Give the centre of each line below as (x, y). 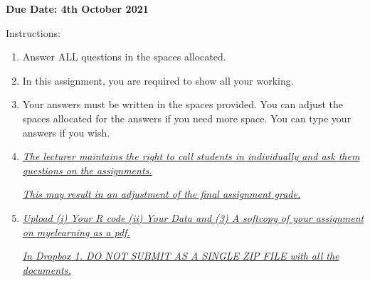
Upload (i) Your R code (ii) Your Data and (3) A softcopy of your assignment (193, 217)
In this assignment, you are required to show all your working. (158, 80)
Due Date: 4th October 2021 (77, 9)
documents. (47, 269)
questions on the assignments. (87, 170)
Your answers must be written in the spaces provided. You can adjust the (183, 104)
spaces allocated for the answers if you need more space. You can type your (187, 118)
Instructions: (33, 32)
